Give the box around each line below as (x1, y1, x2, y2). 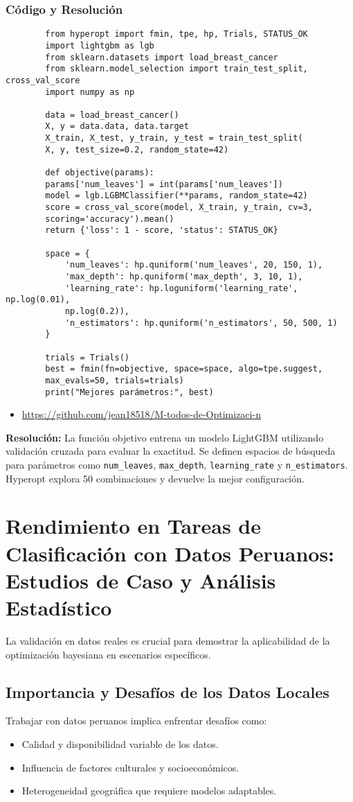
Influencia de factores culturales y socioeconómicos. (21, 760, 239, 774)
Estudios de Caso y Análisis (6, 566, 276, 594)
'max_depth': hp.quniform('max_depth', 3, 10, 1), (64, 272, 303, 281)
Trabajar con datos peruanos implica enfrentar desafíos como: (6, 713, 267, 728)
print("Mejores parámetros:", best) (45, 387, 214, 397)
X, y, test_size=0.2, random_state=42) (45, 144, 229, 155)
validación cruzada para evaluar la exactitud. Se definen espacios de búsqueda (6, 444, 336, 458)
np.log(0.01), (6, 295, 71, 305)
